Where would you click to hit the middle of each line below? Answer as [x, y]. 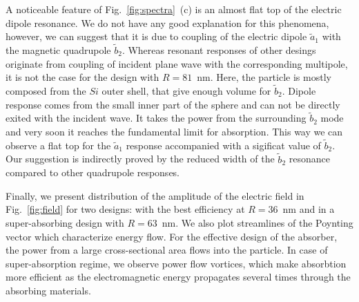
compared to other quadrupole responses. [93, 172]
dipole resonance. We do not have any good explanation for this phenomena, [167, 22]
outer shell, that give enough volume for [186, 91]
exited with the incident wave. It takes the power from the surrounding [156, 118]
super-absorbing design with [65, 223]
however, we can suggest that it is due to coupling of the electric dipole [156, 36]
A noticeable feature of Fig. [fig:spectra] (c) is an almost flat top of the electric [174, 9]
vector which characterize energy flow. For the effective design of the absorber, [172, 236]
